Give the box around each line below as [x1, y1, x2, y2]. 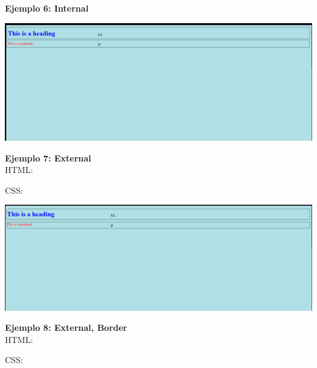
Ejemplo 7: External [5, 151, 91, 164]
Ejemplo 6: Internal [5, 2, 89, 14]
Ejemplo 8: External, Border [5, 321, 127, 334]
